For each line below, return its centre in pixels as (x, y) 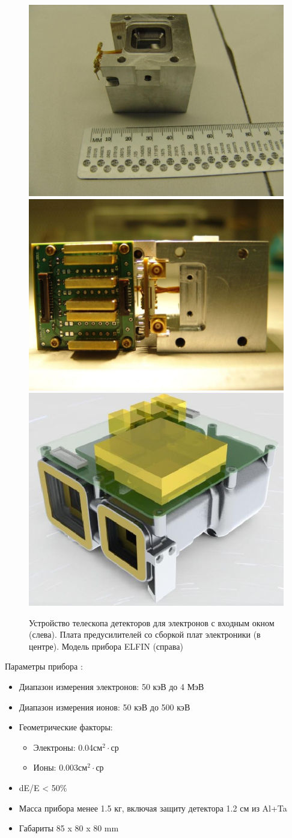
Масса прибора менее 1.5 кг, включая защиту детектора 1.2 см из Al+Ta (153, 808)
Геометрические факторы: (66, 727)
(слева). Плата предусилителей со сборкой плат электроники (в (145, 634)
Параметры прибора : (44, 666)
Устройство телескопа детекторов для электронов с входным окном (152, 622)
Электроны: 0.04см (68, 747)
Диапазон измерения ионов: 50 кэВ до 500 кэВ (105, 707)
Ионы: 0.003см (60, 767)
